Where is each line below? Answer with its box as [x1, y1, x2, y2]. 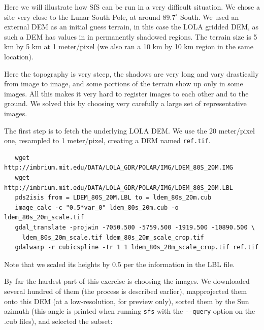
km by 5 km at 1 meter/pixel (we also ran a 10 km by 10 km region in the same [4, 41, 253, 52]
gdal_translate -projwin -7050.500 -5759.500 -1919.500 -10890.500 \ [15, 223, 255, 231]
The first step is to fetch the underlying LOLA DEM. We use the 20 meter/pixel [4, 125, 255, 136]
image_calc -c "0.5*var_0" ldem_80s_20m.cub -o [15, 204, 179, 211]
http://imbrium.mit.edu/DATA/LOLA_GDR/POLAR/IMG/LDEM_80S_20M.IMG [4, 164, 234, 172]
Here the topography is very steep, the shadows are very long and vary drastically [4, 68, 259, 79]
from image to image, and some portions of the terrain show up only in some [4, 78, 243, 89]
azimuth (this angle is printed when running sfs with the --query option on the [4, 306, 255, 316]
